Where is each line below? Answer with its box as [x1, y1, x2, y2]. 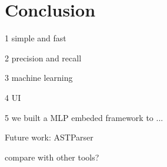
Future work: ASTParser [5, 131, 93, 143]
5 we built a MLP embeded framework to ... [5, 111, 163, 123]
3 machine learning [5, 71, 73, 84]
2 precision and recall [5, 51, 82, 64]
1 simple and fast [5, 32, 66, 44]
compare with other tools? [5, 150, 99, 163]
